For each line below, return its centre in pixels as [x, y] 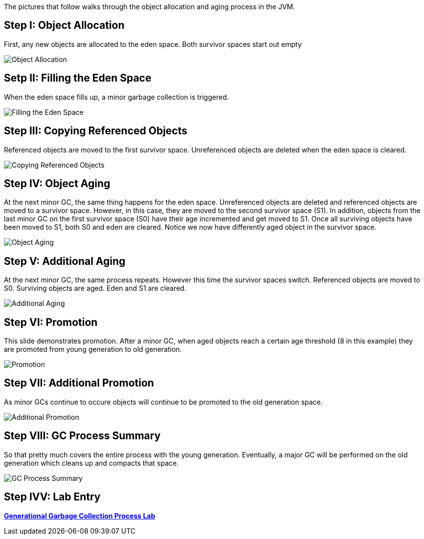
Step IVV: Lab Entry [52, 497]
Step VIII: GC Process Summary [82, 436]
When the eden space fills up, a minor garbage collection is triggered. [116, 97]
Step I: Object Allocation [64, 25]
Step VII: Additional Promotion [79, 383]
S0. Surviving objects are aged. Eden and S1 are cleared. [95, 288]
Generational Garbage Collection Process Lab [80, 516]
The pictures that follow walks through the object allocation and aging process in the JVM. [150, 7]
